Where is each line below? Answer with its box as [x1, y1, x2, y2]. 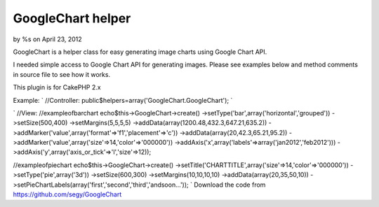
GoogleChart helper [13, 10, 131, 26]
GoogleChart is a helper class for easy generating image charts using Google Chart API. [13, 48, 267, 56]
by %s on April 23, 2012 [13, 35, 82, 43]
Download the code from [194, 180, 266, 189]
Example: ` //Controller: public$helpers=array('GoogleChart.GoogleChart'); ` [13, 96, 233, 104]
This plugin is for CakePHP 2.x [13, 83, 101, 92]
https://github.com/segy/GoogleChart [13, 190, 122, 199]
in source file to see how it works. [13, 70, 111, 78]
